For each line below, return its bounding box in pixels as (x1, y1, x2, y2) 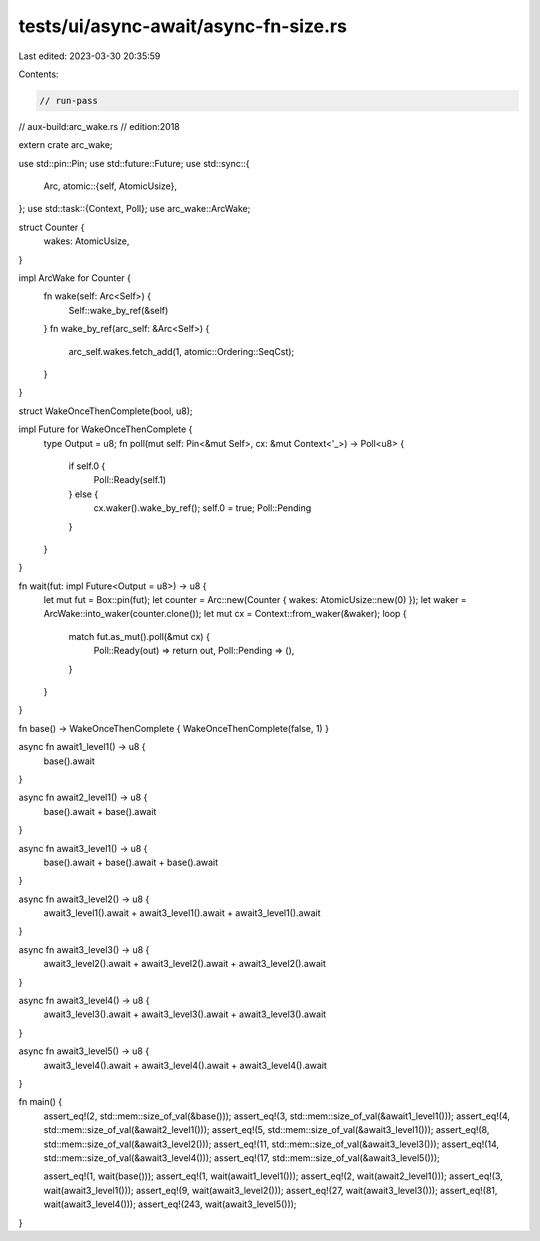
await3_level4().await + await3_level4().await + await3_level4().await (43, 1059, 327, 1071)
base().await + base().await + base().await (43, 856, 219, 868)
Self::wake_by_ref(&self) (68, 304, 169, 316)
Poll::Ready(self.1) (93, 474, 167, 486)
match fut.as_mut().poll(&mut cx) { (68, 630, 210, 642)
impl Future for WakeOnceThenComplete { (18, 423, 193, 435)
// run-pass (39, 95, 99, 106)
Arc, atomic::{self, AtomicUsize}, (43, 180, 177, 192)
